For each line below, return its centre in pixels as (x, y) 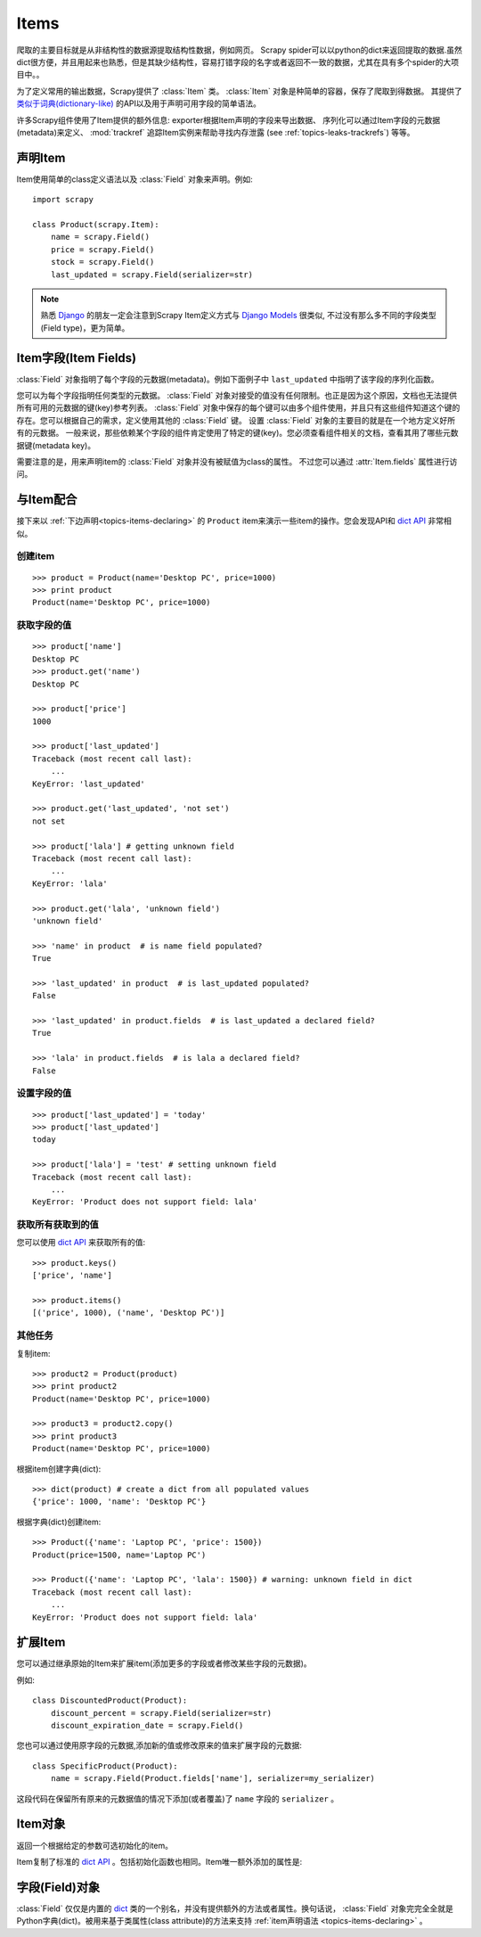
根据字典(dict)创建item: (59, 1522)
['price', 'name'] (73, 1276)
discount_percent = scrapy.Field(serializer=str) (161, 1713)
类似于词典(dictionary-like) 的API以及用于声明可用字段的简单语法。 (139, 103)
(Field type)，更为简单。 (85, 328)
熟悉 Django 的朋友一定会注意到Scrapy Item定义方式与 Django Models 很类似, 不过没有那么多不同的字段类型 (238, 316)
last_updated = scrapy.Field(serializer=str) (152, 275)
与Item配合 (47, 500)
